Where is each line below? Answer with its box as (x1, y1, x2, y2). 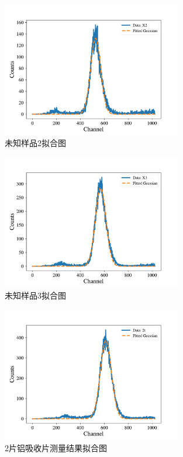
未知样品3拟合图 (5, 289, 66, 301)
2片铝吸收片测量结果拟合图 (5, 441, 107, 453)
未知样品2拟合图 (5, 137, 66, 149)
